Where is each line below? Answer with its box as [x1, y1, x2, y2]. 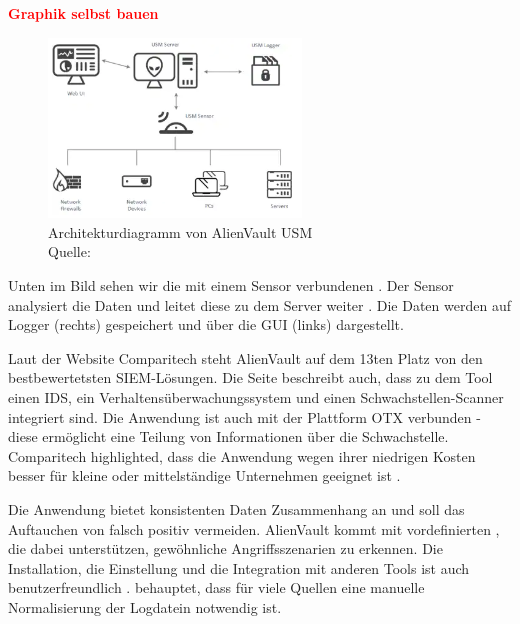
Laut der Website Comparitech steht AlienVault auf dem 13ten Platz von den [8, 347, 483, 368]
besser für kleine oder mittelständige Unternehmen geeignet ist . [8, 465, 401, 486]
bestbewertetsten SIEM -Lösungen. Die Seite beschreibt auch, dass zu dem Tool [8, 367, 493, 388]
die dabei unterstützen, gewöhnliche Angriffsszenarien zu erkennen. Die [8, 538, 443, 559]
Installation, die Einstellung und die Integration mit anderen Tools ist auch [8, 557, 470, 578]
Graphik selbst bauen [8, 3, 159, 23]
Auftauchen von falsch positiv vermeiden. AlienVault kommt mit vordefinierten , [8, 518, 500, 539]
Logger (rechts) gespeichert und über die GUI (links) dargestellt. [8, 314, 404, 335]
